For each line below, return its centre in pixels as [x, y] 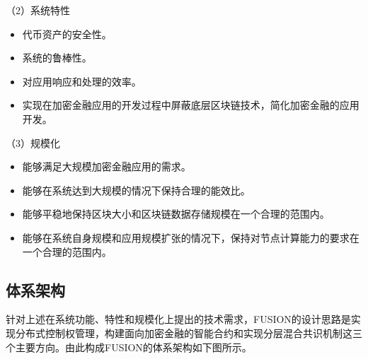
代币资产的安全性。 [67, 34]
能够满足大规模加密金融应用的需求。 [107, 166]
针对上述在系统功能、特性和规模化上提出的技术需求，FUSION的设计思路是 [178, 319]
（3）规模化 [33, 142]
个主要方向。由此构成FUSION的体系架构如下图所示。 [129, 347]
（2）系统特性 [38, 10]
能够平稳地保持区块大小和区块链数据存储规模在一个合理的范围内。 [176, 214]
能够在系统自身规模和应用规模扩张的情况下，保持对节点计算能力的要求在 [191, 237]
